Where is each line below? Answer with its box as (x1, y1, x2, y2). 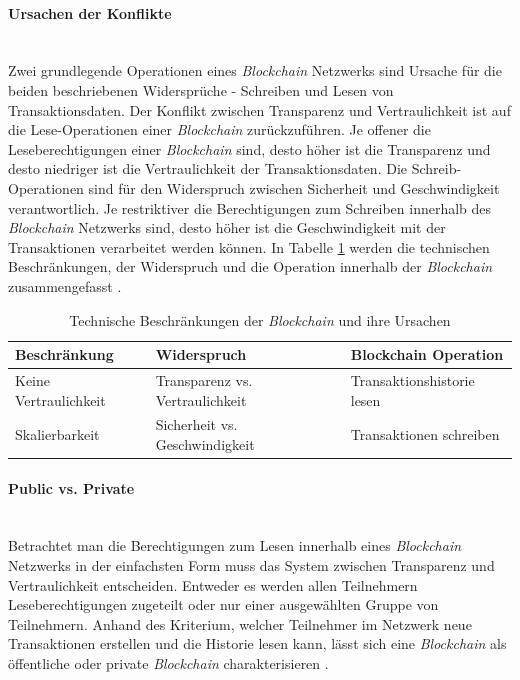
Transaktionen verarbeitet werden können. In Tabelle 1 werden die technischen (8, 236, 490, 257)
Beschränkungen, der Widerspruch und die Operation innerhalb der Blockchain (8, 256, 493, 277)
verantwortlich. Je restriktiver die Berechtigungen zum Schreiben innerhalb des (8, 197, 492, 218)
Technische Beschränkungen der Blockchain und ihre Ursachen (69, 309, 451, 330)
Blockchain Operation (350, 344, 504, 365)
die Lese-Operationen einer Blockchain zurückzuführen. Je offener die (8, 119, 431, 140)
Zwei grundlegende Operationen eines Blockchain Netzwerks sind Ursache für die (8, 60, 502, 81)
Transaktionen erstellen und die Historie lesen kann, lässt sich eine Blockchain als (8, 633, 507, 654)
